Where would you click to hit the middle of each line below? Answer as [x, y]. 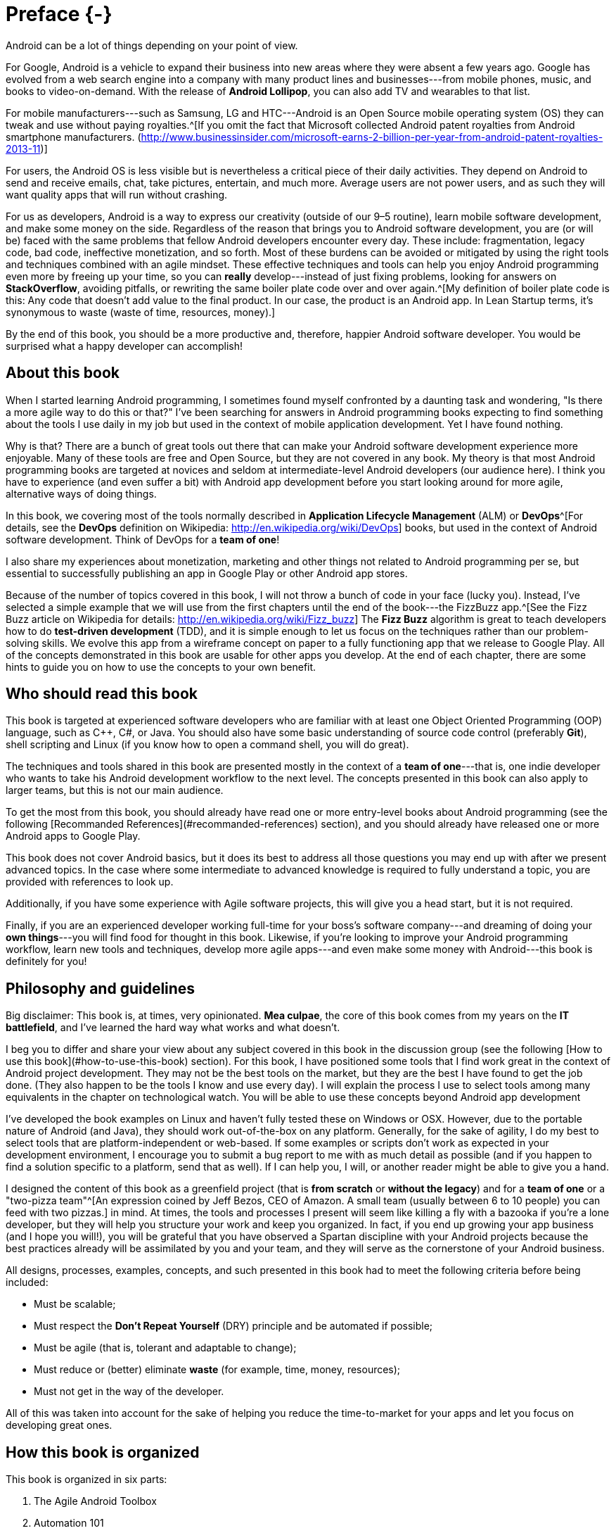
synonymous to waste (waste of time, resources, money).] [141, 312]
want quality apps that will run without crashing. [117, 194]
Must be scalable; [75, 1304]
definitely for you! [46, 961]
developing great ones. [59, 1425]
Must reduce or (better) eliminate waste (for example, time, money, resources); [217, 1370]
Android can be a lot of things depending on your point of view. [152, 45]
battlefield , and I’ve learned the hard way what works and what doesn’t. [173, 1028]
